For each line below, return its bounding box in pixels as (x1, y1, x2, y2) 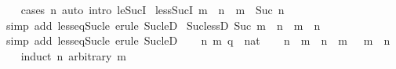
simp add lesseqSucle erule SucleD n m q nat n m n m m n (5, 32, 391, 49)
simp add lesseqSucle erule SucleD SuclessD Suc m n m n (5, 16, 321, 33)
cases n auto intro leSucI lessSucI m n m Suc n (20, 2, 285, 17)
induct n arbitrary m (20, 47, 126, 64)
